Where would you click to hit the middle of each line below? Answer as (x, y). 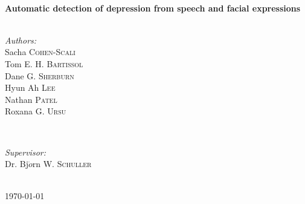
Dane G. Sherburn (40, 75)
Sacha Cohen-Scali (40, 52)
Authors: (21, 40)
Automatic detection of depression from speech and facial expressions (153, 8)
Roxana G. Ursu (36, 111)
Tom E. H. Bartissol (44, 63)
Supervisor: (25, 152)
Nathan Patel (31, 99)
